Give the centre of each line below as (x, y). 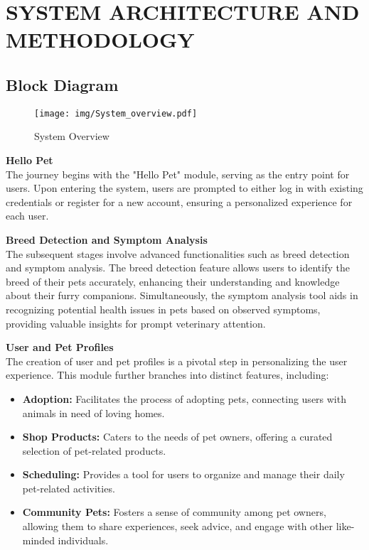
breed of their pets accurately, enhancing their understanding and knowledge (173, 281)
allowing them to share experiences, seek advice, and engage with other (178, 526)
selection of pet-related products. (94, 450)
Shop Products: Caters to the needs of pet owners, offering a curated (177, 437)
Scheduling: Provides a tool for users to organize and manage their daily (183, 474)
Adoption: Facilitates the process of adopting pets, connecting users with (184, 398)
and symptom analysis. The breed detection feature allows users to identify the (178, 268)
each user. (27, 216)
